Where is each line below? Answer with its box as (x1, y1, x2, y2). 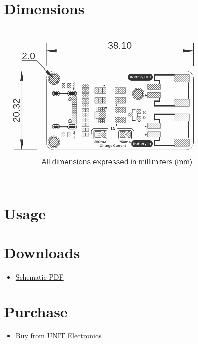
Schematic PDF (15, 271, 64, 282)
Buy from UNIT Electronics (15, 330, 102, 340)
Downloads (4, 242, 80, 263)
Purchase (4, 301, 68, 322)
